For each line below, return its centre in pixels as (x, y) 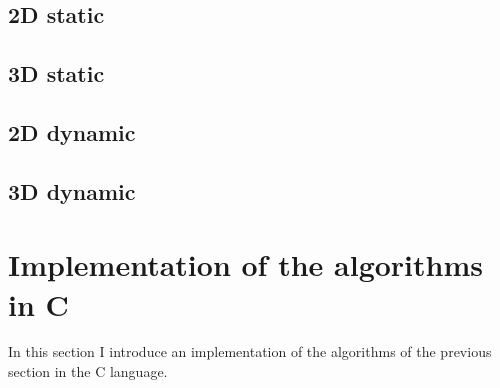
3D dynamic (72, 190)
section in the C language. (88, 371)
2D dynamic (72, 131)
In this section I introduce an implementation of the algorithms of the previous (250, 351)
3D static (56, 73)
